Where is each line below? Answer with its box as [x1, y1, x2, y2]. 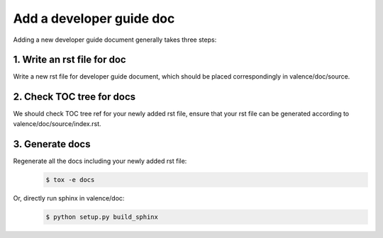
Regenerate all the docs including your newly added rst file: [13, 157, 187, 165]
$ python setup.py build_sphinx [45, 212, 159, 221]
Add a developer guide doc [13, 11, 175, 26]
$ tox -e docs [45, 176, 95, 183]
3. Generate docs [13, 138, 91, 150]
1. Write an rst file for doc [13, 54, 127, 66]
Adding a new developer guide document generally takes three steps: [13, 35, 217, 44]
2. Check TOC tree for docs [13, 91, 136, 103]
